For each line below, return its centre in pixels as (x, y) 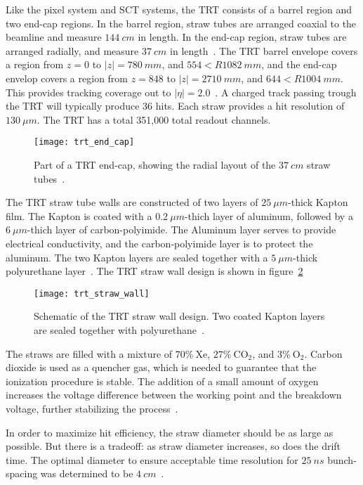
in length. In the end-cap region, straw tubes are (242, 37)
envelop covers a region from (67, 78)
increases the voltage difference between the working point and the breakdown (174, 395)
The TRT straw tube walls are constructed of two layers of (132, 202)
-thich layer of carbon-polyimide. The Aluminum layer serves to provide (181, 229)
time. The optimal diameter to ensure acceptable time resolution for (152, 459)
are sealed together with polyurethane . (119, 330)
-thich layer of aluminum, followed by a (269, 215)
